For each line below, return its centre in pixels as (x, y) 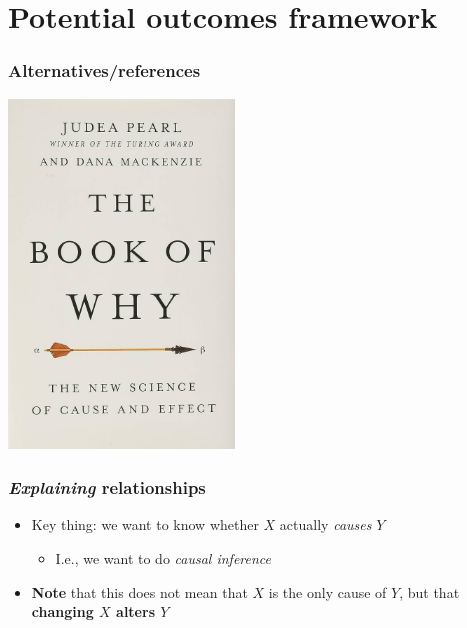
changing (62, 611)
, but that (429, 591)
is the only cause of (327, 591)
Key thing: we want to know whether (145, 524)
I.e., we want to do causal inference (163, 557)
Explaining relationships (107, 487)
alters (135, 611)
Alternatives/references (104, 70)
